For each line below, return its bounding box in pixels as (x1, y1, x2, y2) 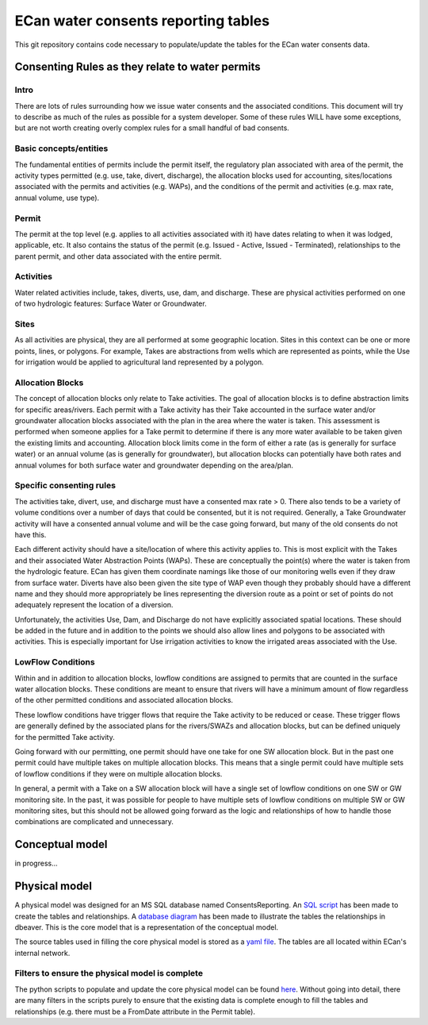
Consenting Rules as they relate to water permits (14, 60, 261, 74)
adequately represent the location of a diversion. (14, 600, 174, 610)
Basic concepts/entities (14, 143, 109, 154)
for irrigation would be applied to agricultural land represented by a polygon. (14, 357, 265, 367)
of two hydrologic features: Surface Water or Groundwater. (14, 299, 207, 309)
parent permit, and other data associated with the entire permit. (14, 251, 222, 261)
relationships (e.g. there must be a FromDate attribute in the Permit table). (14, 1007, 255, 1016)
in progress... (14, 858, 59, 869)
